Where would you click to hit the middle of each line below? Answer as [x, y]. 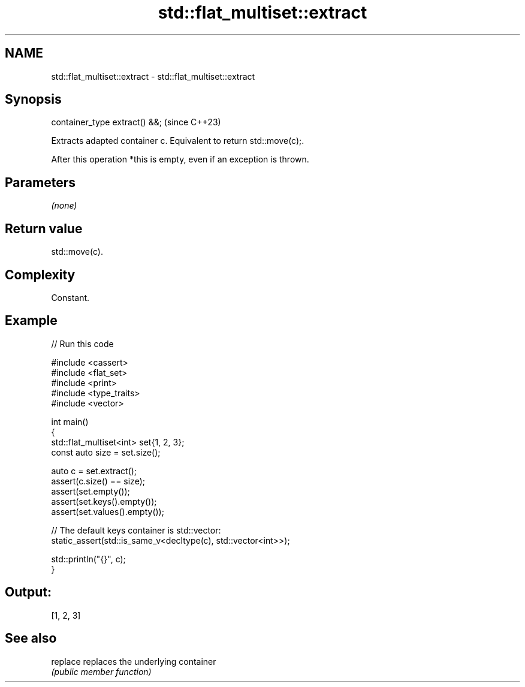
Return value [44, 228]
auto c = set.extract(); [94, 471]
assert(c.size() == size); [98, 481]
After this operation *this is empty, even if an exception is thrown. [180, 159]
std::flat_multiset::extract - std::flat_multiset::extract [153, 76]
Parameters [40, 182]
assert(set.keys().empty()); [104, 501]
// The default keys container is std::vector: [136, 530]
